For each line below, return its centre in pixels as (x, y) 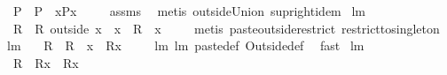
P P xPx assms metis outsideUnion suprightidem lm (189, 11)
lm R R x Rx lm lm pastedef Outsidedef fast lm (185, 45)
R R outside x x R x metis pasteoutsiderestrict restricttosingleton (226, 28)
